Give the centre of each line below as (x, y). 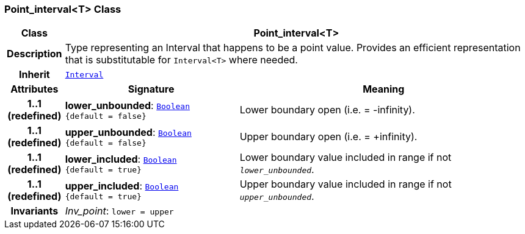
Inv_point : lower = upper (119, 211)
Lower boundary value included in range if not (346, 158)
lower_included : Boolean (121, 159)
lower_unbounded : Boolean (127, 105)
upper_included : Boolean (122, 186)
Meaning (384, 89)
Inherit (34, 75)
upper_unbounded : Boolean (128, 132)
